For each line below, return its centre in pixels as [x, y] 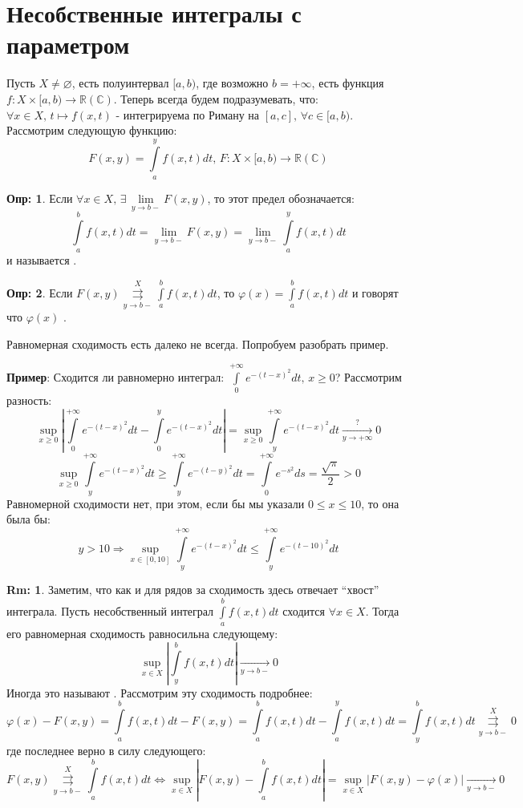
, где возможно [232, 83]
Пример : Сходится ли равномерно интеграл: [116, 376]
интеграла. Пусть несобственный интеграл [110, 610]
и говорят [375, 292]
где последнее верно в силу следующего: [106, 751]
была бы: [28, 519]
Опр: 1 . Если [40, 198]
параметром [68, 44]
